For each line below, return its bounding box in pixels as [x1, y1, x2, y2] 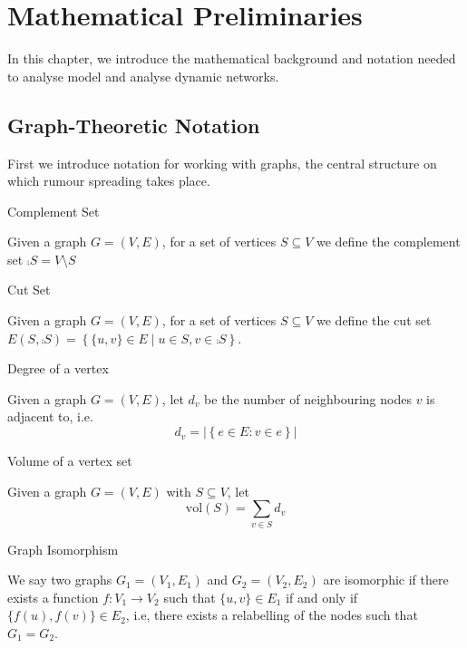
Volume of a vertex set [7, 451, 132, 470]
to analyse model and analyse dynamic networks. [7, 66, 279, 85]
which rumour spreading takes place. [7, 171, 210, 190]
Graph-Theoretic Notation [7, 111, 260, 139]
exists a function [7, 587, 99, 606]
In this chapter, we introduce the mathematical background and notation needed [7, 49, 456, 68]
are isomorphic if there [323, 570, 449, 589]
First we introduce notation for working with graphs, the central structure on [7, 153, 437, 172]
